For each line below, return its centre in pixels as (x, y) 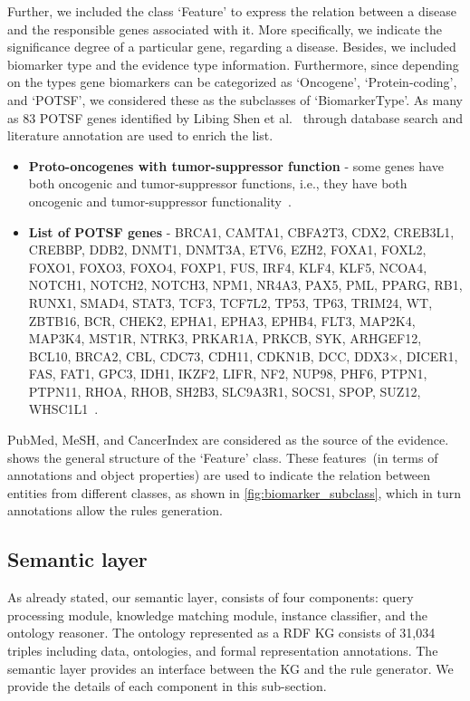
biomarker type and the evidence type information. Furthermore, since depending (233, 64)
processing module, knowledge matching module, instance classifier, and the (218, 615)
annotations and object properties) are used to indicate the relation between (219, 475)
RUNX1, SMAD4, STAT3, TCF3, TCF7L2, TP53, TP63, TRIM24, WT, (230, 302)
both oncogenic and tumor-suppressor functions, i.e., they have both (218, 183)
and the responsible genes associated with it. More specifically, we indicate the (225, 29)
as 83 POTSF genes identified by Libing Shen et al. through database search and (235, 117)
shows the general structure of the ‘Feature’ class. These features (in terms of (223, 457)
